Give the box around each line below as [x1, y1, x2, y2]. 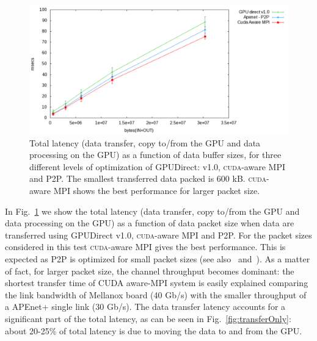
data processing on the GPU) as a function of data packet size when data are [5, 217, 294, 229]
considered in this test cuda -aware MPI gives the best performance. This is [5, 240, 286, 253]
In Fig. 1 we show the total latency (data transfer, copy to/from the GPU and [5, 204, 300, 217]
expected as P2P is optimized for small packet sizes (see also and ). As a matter [5, 252, 310, 265]
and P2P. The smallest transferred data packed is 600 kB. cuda [29, 172, 266, 185]
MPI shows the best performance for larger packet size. [53, 184, 260, 196]
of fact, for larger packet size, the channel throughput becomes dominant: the [5, 264, 294, 277]
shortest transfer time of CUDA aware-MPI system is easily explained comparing [5, 276, 308, 289]
